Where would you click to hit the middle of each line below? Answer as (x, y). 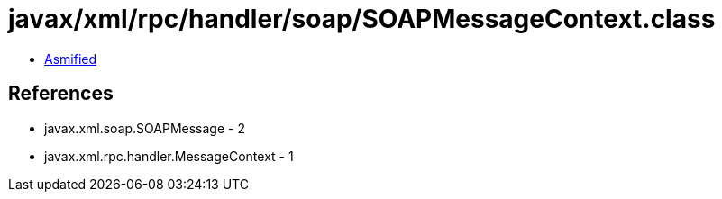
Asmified (71, 59)
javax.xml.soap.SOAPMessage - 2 (145, 128)
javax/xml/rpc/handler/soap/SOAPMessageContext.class (362, 19)
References (61, 94)
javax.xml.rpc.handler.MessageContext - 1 (169, 156)
